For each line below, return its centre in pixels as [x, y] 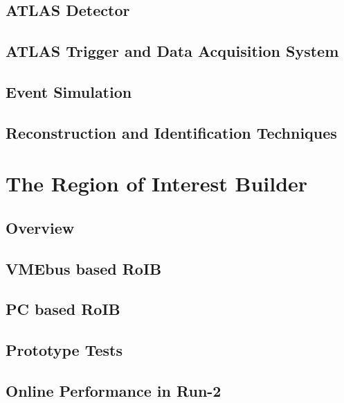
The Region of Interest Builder [157, 183]
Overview [40, 227]
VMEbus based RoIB [84, 268]
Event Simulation [69, 91]
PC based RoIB [63, 309]
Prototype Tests [64, 350]
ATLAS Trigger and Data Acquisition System [172, 51]
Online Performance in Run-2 [114, 391]
